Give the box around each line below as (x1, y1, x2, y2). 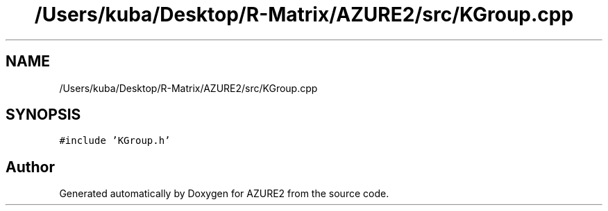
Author (6, 158, 55, 176)
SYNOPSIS (6, 106, 81, 124)
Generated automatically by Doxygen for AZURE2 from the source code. (59, 187, 389, 200)
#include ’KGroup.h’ (59, 135, 171, 147)
